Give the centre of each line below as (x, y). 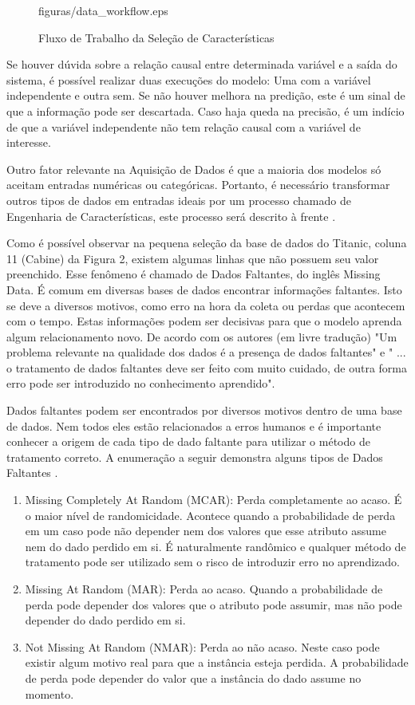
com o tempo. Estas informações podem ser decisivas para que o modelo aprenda (204, 321)
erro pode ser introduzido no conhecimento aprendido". (141, 383)
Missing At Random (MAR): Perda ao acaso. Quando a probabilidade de (204, 589)
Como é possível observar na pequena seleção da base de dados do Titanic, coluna (207, 243)
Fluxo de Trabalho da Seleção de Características (156, 37)
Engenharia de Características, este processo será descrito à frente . (171, 216)
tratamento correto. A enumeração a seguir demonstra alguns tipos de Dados (195, 457)
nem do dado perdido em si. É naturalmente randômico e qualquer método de (215, 546)
